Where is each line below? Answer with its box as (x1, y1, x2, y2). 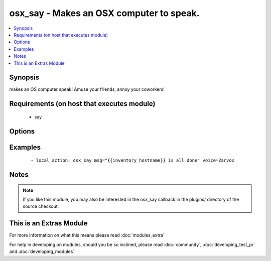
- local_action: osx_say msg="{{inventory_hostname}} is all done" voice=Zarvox (31, 158, 235, 163)
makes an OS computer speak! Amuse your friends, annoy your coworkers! (9, 86, 165, 92)
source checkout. (23, 203, 59, 209)
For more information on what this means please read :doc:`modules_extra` (9, 232, 165, 238)
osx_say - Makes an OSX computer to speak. (9, 8, 200, 19)
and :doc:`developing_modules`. (9, 248, 76, 254)
